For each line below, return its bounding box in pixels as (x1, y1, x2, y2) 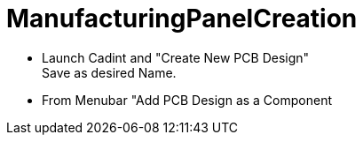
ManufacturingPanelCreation (6, 4, 358, 34)
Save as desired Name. (42, 64, 177, 80)
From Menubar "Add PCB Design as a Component (42, 92, 333, 108)
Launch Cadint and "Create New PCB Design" (42, 49, 310, 65)
